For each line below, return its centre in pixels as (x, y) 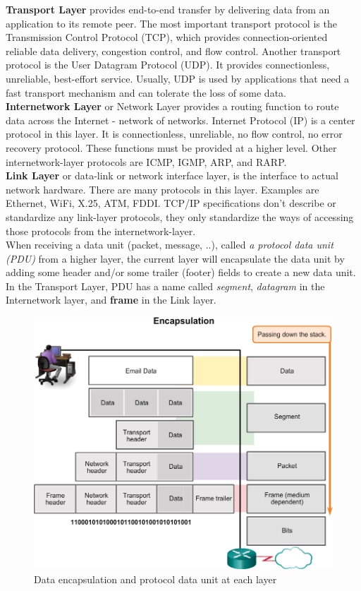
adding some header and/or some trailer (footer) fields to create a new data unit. (181, 272)
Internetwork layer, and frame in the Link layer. (111, 300)
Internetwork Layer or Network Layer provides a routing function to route (172, 106)
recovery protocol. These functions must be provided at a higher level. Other (171, 147)
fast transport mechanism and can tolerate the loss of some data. (146, 92)
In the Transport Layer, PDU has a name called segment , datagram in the (165, 286)
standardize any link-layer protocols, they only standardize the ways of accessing (180, 216)
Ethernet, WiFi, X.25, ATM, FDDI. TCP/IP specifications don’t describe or (171, 203)
